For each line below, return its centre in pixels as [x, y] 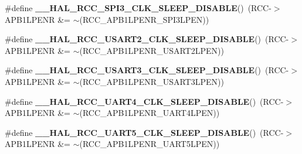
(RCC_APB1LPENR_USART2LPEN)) [152, 50]
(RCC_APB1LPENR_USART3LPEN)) [152, 81]
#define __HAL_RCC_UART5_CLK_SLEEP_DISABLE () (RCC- [144, 132]
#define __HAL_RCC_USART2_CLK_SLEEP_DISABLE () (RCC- [147, 39]
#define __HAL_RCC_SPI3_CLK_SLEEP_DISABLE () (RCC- [138, 8]
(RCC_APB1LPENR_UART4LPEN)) [150, 113]
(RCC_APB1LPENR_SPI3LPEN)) [144, 19]
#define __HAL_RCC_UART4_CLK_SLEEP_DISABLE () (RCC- [144, 101]
